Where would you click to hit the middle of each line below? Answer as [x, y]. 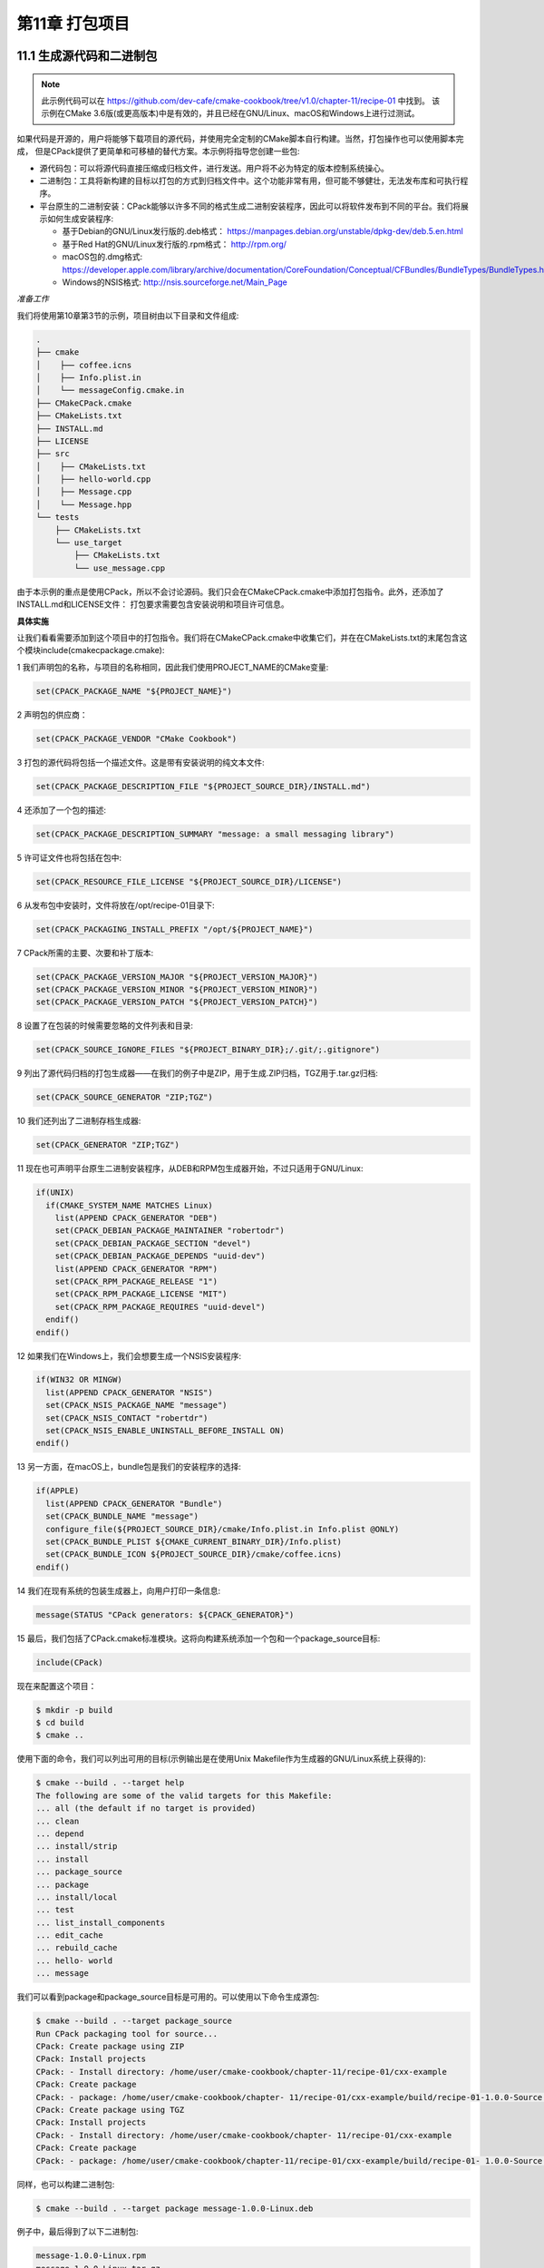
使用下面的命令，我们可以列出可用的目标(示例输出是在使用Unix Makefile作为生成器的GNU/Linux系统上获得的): [221, 1759]
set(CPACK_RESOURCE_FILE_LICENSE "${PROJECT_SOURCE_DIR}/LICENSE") [189, 881]
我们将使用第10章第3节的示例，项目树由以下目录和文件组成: [128, 315]
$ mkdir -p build [74, 1710]
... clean [58, 1821]
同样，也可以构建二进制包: [66, 2184]
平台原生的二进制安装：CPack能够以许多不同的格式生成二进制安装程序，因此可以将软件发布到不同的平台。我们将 [250, 206]
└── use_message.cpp [120, 568]
